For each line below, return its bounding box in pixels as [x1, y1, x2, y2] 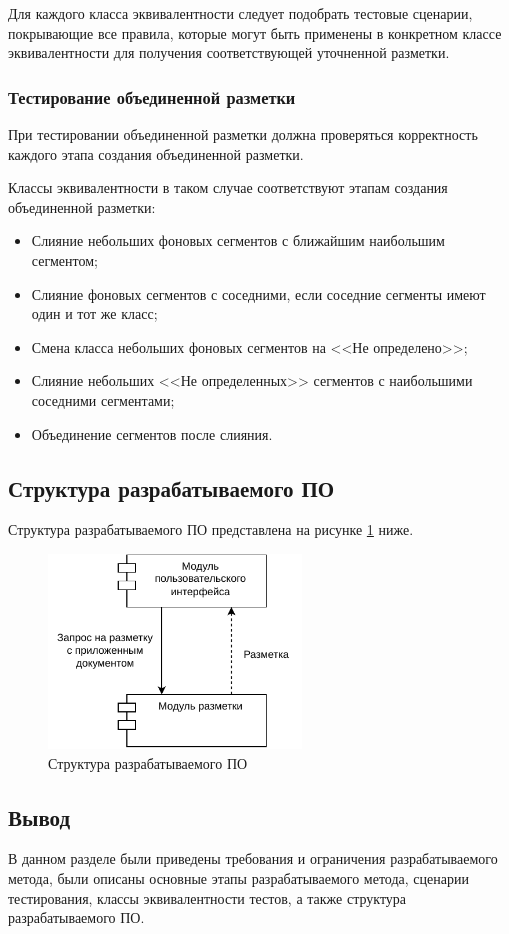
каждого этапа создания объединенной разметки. [8, 143, 304, 164]
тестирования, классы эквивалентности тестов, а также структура [8, 887, 407, 908]
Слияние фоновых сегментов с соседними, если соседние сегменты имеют [31, 283, 486, 304]
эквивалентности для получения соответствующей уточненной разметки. [8, 42, 450, 63]
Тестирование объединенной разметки [8, 84, 296, 109]
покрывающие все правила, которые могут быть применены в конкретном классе [8, 22, 502, 43]
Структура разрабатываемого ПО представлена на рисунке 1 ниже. [8, 519, 414, 540]
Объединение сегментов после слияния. [31, 423, 273, 444]
